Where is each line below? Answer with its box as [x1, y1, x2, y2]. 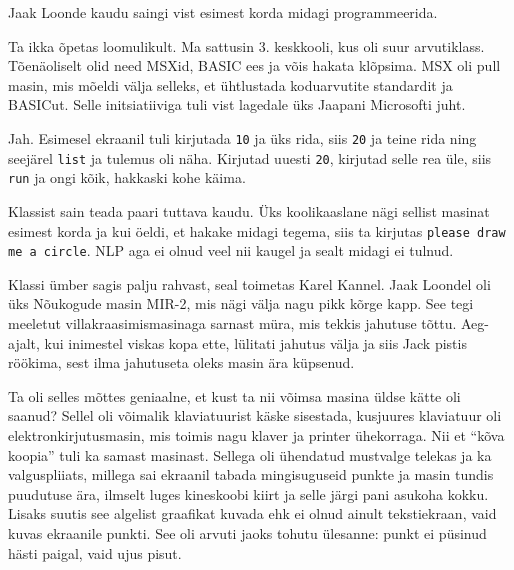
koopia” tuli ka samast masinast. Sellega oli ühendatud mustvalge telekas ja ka [8, 444, 492, 465]
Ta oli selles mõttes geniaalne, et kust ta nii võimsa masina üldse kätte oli [8, 385, 461, 406]
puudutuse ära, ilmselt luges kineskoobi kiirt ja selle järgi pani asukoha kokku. [8, 483, 489, 504]
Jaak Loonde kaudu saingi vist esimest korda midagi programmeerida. [8, 2, 438, 22]
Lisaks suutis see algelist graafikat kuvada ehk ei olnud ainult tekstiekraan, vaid [8, 503, 497, 524]
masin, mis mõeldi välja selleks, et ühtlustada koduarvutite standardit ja [8, 74, 453, 95]
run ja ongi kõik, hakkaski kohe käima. [8, 167, 246, 188]
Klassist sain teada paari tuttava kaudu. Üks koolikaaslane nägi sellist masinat [8, 200, 490, 221]
